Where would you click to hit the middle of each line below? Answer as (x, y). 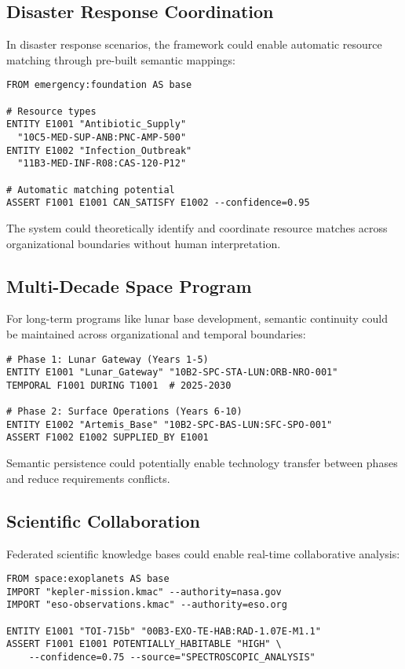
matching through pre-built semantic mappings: (121, 59)
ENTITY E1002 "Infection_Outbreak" (99, 150)
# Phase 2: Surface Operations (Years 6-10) (124, 412)
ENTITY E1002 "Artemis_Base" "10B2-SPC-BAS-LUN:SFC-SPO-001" (170, 424)
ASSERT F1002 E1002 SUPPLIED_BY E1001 (108, 438)
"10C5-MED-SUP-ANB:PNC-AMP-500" (102, 138)
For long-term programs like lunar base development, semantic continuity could (197, 318)
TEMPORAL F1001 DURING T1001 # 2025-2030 (119, 385)
